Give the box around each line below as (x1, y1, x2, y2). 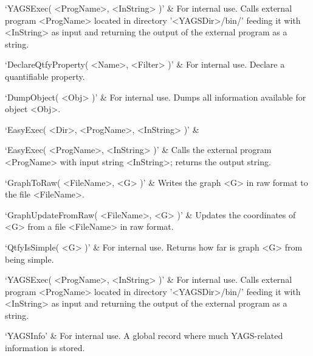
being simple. (5, 252, 54, 265)
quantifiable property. (5, 69, 85, 82)
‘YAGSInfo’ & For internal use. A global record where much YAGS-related (5, 329, 283, 342)
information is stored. (5, 341, 85, 354)
